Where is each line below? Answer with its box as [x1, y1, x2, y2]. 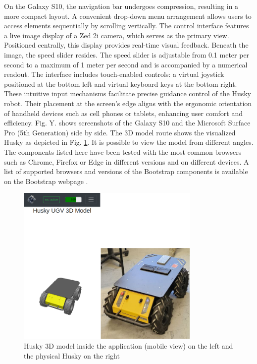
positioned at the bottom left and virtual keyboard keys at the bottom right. [4, 78, 237, 89]
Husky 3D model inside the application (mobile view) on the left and [24, 341, 233, 351]
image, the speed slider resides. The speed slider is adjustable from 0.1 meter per [4, 49, 250, 60]
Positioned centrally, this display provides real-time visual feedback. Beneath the [4, 40, 249, 50]
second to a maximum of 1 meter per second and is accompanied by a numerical [4, 59, 248, 69]
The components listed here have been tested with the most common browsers [4, 146, 242, 157]
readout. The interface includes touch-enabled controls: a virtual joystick [4, 69, 224, 79]
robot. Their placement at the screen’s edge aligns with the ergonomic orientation [4, 98, 252, 108]
